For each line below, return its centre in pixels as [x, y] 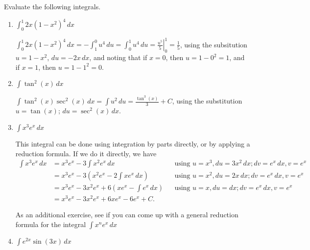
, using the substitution [207, 101]
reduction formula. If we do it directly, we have [86, 153]
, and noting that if [118, 57]
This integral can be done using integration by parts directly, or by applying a [133, 143]
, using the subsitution [214, 44]
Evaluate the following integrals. [52, 6]
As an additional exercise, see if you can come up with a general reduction [127, 215]
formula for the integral [51, 224]
